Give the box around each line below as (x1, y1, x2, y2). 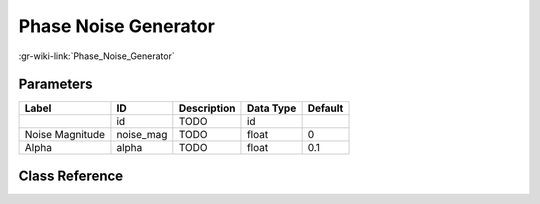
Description (178, 101, 236, 115)
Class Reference (18, 167, 124, 184)
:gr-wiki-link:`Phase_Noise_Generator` (18, 50, 175, 62)
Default (307, 101, 344, 115)
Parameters (18, 76, 93, 93)
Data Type (246, 101, 297, 115)
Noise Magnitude (24, 128, 105, 142)
